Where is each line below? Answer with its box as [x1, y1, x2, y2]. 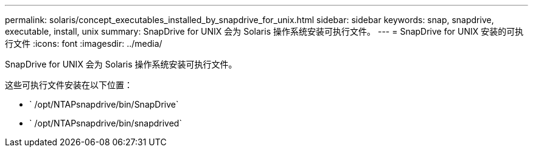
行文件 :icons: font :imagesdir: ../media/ [5, 38, 162, 49]
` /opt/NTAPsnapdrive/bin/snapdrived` [29, 118, 182, 128]
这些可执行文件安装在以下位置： [5, 80, 133, 90]
